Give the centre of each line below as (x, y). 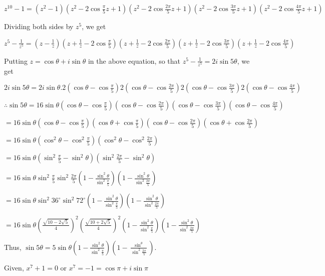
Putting (16, 60)
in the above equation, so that (134, 60)
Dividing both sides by (39, 26)
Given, (14, 267)
